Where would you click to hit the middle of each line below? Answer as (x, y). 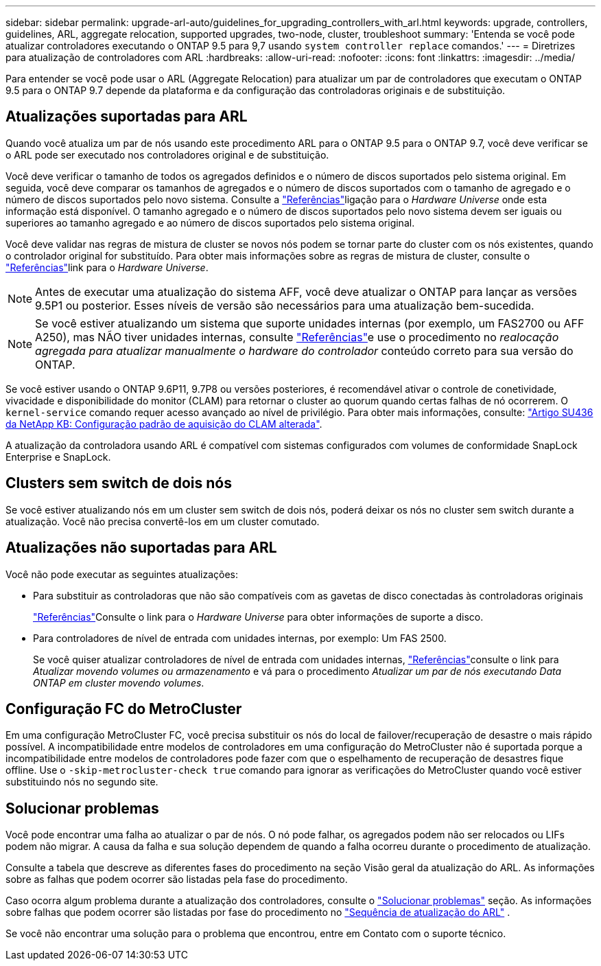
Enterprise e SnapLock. (58, 457)
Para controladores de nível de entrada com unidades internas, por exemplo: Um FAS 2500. (240, 638)
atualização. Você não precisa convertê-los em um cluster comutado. (163, 521)
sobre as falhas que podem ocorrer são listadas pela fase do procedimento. (177, 879)
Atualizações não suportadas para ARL (141, 548)
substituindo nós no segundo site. (82, 782)
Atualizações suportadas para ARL (127, 117)
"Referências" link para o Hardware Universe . (107, 267)
